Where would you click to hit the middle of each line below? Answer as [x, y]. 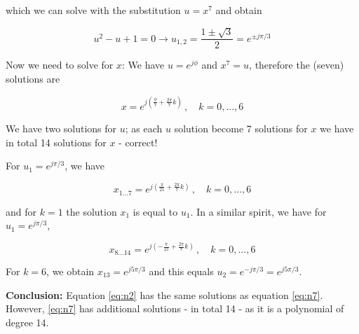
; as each [144, 128]
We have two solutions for [61, 128]
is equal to [155, 211]
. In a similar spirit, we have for [258, 211]
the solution [92, 211]
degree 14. [27, 322]
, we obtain [70, 271]
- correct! [138, 142]
